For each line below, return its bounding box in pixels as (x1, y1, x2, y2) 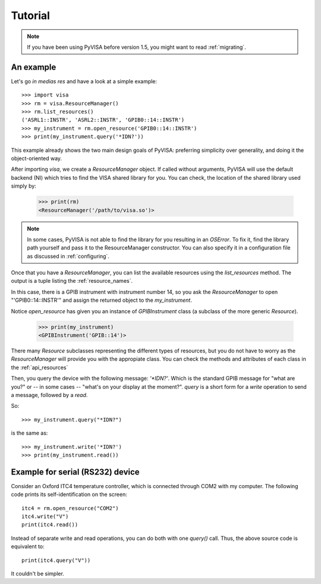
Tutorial (11, 9, 51, 22)
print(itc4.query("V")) (21, 557, 91, 564)
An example (11, 62, 56, 72)
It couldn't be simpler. (11, 570, 65, 577)
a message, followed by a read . (11, 391, 88, 398)
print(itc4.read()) (21, 521, 78, 528)
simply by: (11, 182, 37, 190)
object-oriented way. (11, 155, 62, 162)
